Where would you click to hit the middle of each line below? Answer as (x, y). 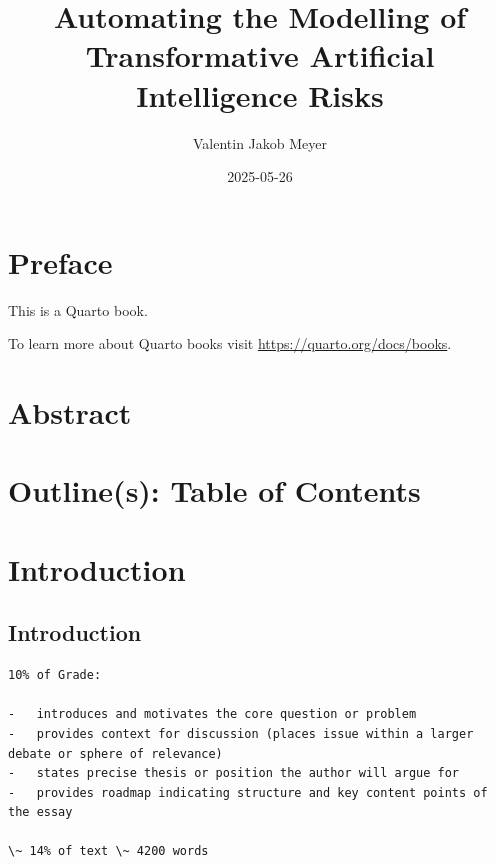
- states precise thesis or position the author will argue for (234, 773)
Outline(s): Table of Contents (214, 490)
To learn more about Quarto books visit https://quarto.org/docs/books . (230, 343)
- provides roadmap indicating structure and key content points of (248, 792)
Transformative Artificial (260, 55)
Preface (60, 261)
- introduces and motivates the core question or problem (212, 714)
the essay (40, 812)
